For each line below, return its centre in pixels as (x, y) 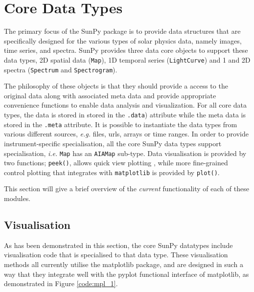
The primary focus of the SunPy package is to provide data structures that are (122, 31)
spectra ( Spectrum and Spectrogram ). (61, 69)
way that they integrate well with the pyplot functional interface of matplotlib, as (127, 274)
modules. (17, 198)
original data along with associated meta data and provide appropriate (110, 95)
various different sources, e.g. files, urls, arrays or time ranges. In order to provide (126, 134)
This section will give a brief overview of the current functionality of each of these (127, 189)
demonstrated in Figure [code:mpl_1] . (61, 283)
